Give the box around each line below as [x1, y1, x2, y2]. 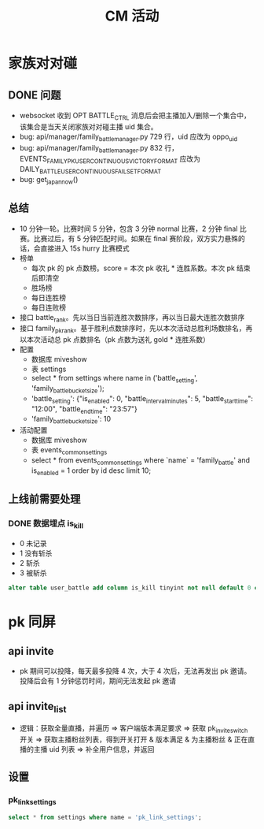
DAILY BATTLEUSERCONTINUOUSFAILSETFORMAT [19, 165, 162, 176]
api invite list [8, 699, 67, 715]
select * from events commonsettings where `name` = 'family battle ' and [31, 455, 250, 467]
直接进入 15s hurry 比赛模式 [40, 243, 130, 253]
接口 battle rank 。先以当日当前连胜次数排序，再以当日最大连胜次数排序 [19, 312, 245, 324]
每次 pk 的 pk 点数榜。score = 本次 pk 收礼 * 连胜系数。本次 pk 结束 [31, 263, 251, 273]
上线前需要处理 [8, 492, 81, 505]
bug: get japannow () [19, 174, 79, 186]
